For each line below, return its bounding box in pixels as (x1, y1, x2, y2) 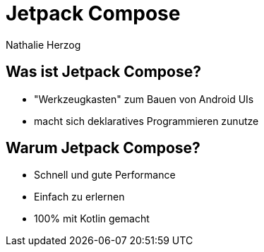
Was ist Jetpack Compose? (6, 63, 201, 81)
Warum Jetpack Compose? (6, 139, 200, 157)
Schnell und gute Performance (34, 169, 176, 181)
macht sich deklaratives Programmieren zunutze (34, 114, 259, 127)
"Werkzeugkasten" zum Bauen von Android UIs (34, 92, 254, 105)
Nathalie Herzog (6, 38, 81, 51)
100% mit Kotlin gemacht (34, 212, 150, 225)
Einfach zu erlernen (34, 191, 125, 203)
